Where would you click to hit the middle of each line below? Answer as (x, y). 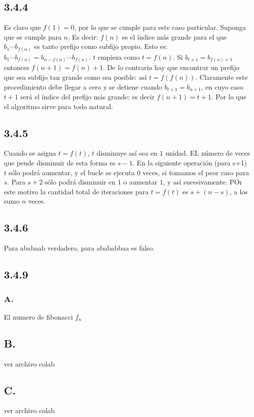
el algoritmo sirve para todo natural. (59, 106)
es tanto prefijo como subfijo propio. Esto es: (101, 46)
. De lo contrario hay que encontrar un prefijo (171, 67)
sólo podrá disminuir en (80, 182)
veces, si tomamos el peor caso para (196, 172)
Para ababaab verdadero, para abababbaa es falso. (79, 248)
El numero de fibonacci (39, 316)
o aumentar (140, 182)
